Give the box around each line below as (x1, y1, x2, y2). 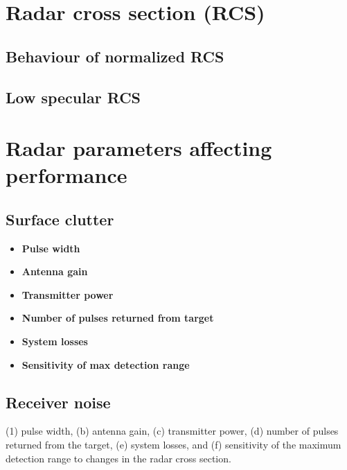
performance (6, 161, 127, 189)
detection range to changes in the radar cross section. (6, 451, 231, 465)
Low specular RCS (6, 86, 141, 107)
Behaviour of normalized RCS (6, 45, 224, 67)
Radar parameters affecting (6, 134, 272, 162)
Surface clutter (6, 208, 114, 229)
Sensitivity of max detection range (21, 357, 190, 372)
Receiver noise (6, 391, 111, 412)
